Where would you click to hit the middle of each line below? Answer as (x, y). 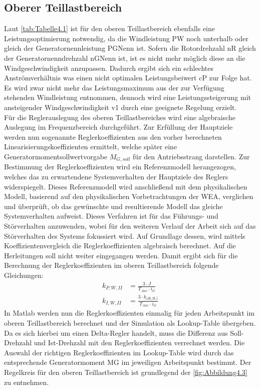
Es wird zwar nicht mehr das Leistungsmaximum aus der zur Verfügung (114, 87)
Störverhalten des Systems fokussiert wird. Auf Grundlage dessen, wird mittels (125, 235)
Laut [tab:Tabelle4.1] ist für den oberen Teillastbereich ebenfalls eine (109, 28)
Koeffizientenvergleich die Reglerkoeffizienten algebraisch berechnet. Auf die (120, 246)
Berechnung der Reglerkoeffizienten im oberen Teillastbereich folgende (111, 265)
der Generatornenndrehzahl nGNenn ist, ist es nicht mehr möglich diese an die (125, 58)
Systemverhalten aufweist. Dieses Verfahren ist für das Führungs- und (111, 216)
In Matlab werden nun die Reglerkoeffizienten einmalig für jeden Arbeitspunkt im (129, 313)
